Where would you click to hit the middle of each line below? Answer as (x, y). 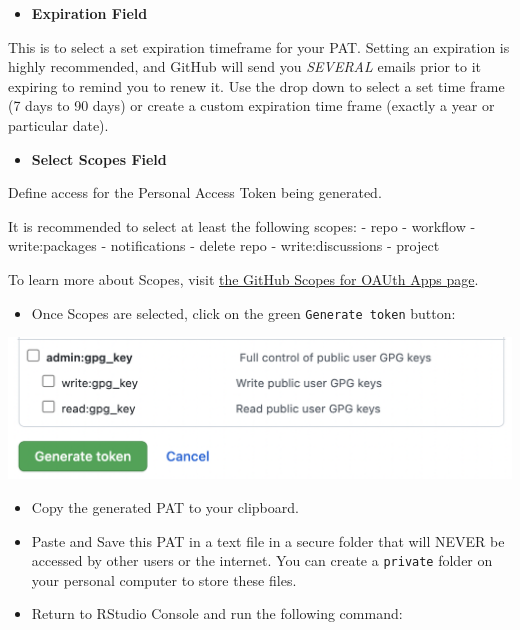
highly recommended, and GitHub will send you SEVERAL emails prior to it (245, 66)
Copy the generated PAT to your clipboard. (165, 507)
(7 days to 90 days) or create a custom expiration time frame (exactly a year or (251, 105)
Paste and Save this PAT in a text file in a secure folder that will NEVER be (268, 540)
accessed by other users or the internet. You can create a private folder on (262, 560)
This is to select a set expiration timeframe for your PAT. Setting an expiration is (259, 46)
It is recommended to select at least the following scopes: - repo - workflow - (242, 225)
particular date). (58, 124)
